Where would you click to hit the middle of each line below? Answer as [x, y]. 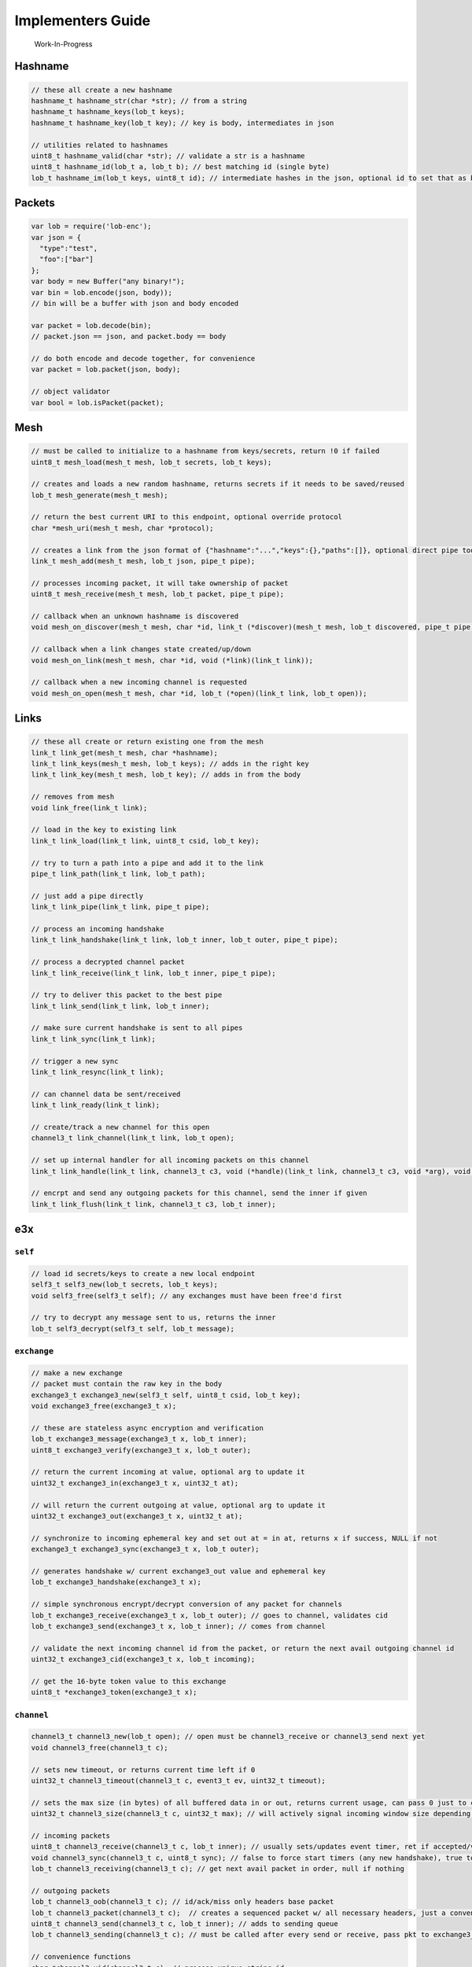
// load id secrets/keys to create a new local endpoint [143, 1273]
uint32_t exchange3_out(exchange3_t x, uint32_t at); [137, 1516]
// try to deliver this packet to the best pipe [127, 995]
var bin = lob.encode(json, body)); [102, 292]
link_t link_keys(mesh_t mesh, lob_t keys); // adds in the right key [170, 764]
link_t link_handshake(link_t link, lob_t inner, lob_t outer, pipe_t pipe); [184, 940]
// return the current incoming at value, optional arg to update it [168, 1472]
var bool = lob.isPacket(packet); [98, 402]
